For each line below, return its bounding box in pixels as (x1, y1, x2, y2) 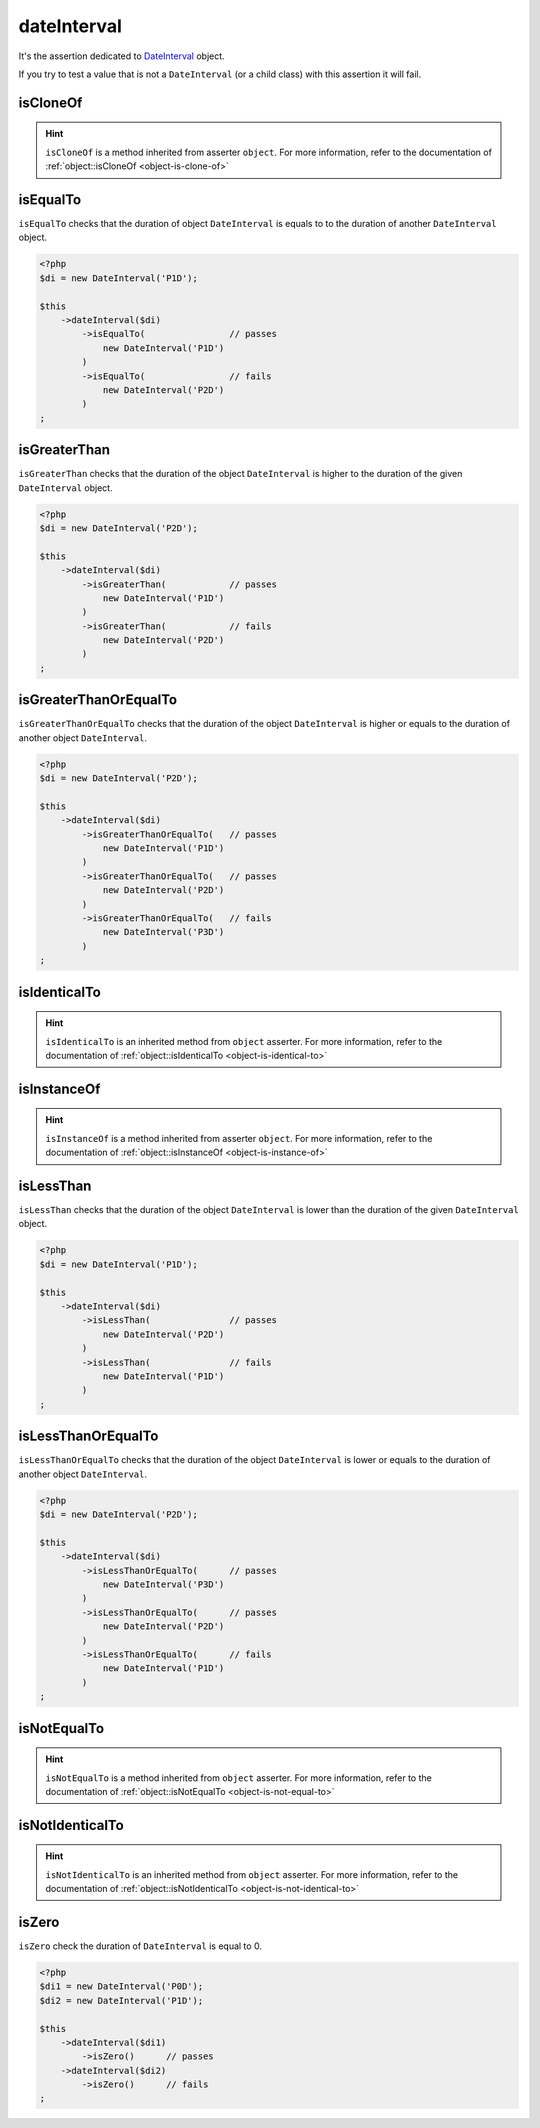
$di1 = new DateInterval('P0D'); (39, 1981, 204, 1992)
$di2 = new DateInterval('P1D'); (39, 1995, 204, 2006)
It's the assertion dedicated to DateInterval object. (18, 50, 225, 62)
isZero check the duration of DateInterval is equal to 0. (18, 1940, 262, 1952)
